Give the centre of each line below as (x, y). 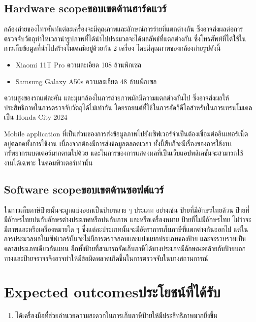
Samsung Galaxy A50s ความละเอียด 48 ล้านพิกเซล (86, 81)
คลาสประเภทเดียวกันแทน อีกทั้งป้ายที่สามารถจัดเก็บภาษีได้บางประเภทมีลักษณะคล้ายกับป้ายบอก (125, 248)
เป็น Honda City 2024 (36, 117)
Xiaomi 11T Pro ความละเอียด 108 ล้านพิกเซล (79, 64)
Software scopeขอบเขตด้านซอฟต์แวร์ (84, 189)
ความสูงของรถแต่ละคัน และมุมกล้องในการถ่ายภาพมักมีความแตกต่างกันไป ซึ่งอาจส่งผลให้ (117, 98)
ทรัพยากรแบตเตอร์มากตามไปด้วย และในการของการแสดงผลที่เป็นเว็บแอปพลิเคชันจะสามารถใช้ (124, 153)
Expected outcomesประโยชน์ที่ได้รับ (112, 292)
